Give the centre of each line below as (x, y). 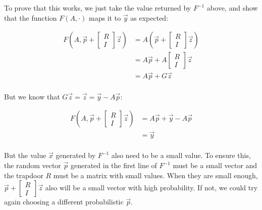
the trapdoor (24, 175)
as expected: (149, 17)
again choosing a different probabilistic (64, 202)
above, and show (232, 8)
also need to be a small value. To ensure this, (181, 155)
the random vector (33, 165)
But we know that (32, 96)
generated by (76, 155)
